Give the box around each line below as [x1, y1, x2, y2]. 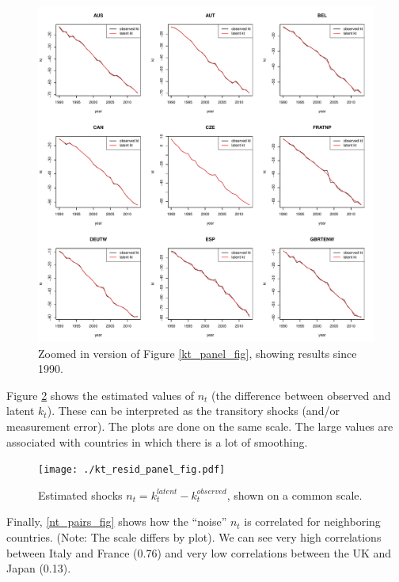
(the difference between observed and [211, 386, 391, 403]
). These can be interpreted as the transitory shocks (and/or [47, 402, 340, 419]
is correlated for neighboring [244, 513, 381, 530]
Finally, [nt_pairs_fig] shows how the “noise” [6, 513, 227, 530]
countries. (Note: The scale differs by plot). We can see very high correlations [6, 529, 382, 545]
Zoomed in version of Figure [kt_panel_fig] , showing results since [38, 344, 357, 361]
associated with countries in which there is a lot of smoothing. [6, 433, 308, 450]
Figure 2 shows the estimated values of [6, 386, 194, 403]
